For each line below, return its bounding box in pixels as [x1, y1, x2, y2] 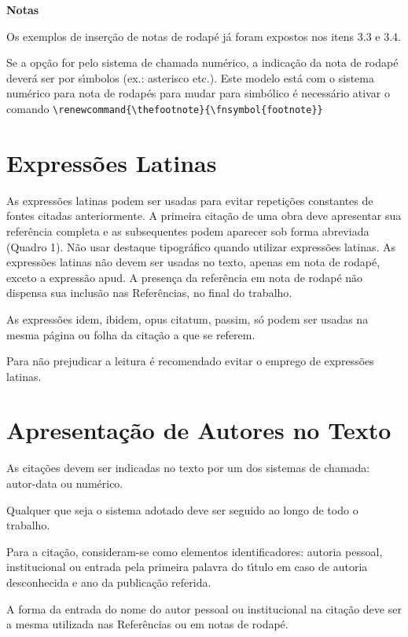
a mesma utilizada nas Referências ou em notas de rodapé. [6, 616, 289, 632]
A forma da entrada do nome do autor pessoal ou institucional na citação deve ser [6, 600, 402, 617]
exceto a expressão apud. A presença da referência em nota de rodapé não [6, 269, 363, 285]
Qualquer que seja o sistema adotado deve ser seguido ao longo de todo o [6, 501, 358, 518]
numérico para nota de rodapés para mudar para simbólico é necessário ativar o [6, 85, 390, 101]
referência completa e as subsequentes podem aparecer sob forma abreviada [6, 222, 369, 239]
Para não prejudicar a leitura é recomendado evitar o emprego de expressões [6, 353, 374, 369]
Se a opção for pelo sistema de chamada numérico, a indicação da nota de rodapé [6, 54, 399, 71]
